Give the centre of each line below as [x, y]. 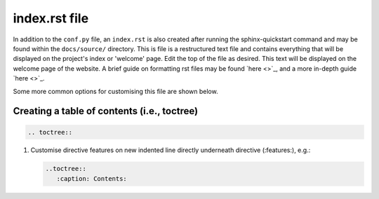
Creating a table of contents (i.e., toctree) [106, 111]
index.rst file [51, 18]
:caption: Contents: [92, 178]
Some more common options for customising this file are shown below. [115, 91]
